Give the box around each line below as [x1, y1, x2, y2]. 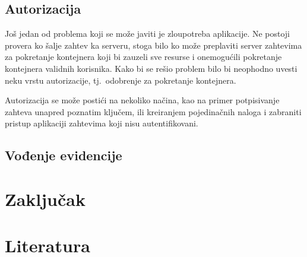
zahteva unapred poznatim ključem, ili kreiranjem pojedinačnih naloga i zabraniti [5, 105, 302, 118]
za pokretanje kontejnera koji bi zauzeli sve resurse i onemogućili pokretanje [5, 50, 282, 63]
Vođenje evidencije [5, 146, 122, 164]
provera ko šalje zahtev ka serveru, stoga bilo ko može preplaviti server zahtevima [5, 39, 302, 51]
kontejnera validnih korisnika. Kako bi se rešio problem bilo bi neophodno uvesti [5, 62, 297, 74]
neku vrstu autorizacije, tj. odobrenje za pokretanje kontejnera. [5, 74, 236, 86]
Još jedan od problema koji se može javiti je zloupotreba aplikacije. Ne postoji [5, 27, 290, 40]
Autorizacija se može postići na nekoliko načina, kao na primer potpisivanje [5, 94, 280, 106]
